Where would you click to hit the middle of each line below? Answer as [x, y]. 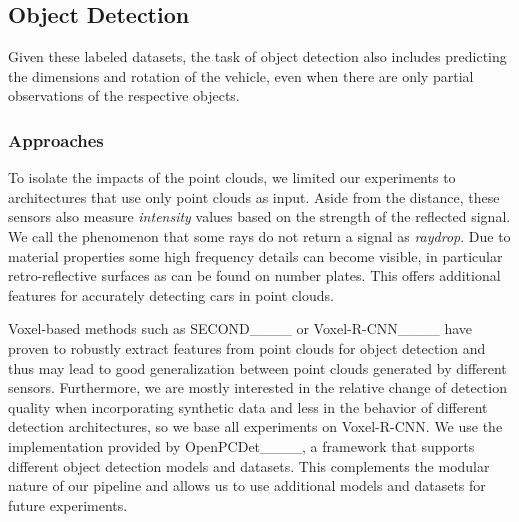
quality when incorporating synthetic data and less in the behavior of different [248, 406]
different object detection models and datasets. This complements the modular [249, 465]
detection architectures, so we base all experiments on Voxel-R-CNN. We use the [255, 426]
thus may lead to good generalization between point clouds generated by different [257, 367]
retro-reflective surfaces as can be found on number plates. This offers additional [254, 275]
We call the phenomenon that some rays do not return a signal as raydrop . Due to [259, 235]
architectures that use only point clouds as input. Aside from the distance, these [254, 196]
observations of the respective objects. [124, 95]
